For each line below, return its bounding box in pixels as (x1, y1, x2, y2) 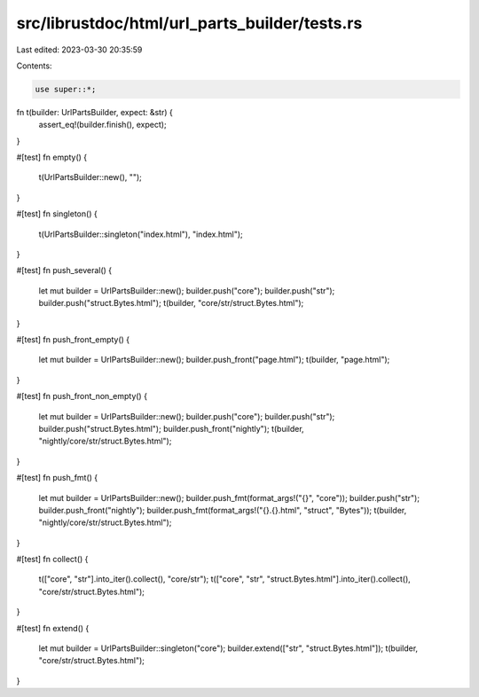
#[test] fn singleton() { (16, 208, 98, 219)
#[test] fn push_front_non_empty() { (16, 391, 148, 402)
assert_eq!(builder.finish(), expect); (38, 120, 168, 130)
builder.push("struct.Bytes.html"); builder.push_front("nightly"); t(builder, (38, 423, 305, 434)
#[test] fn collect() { (16, 554, 89, 565)
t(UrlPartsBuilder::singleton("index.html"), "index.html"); (38, 229, 243, 239)
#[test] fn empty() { (16, 152, 88, 163)
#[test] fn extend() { (16, 623, 90, 633)
